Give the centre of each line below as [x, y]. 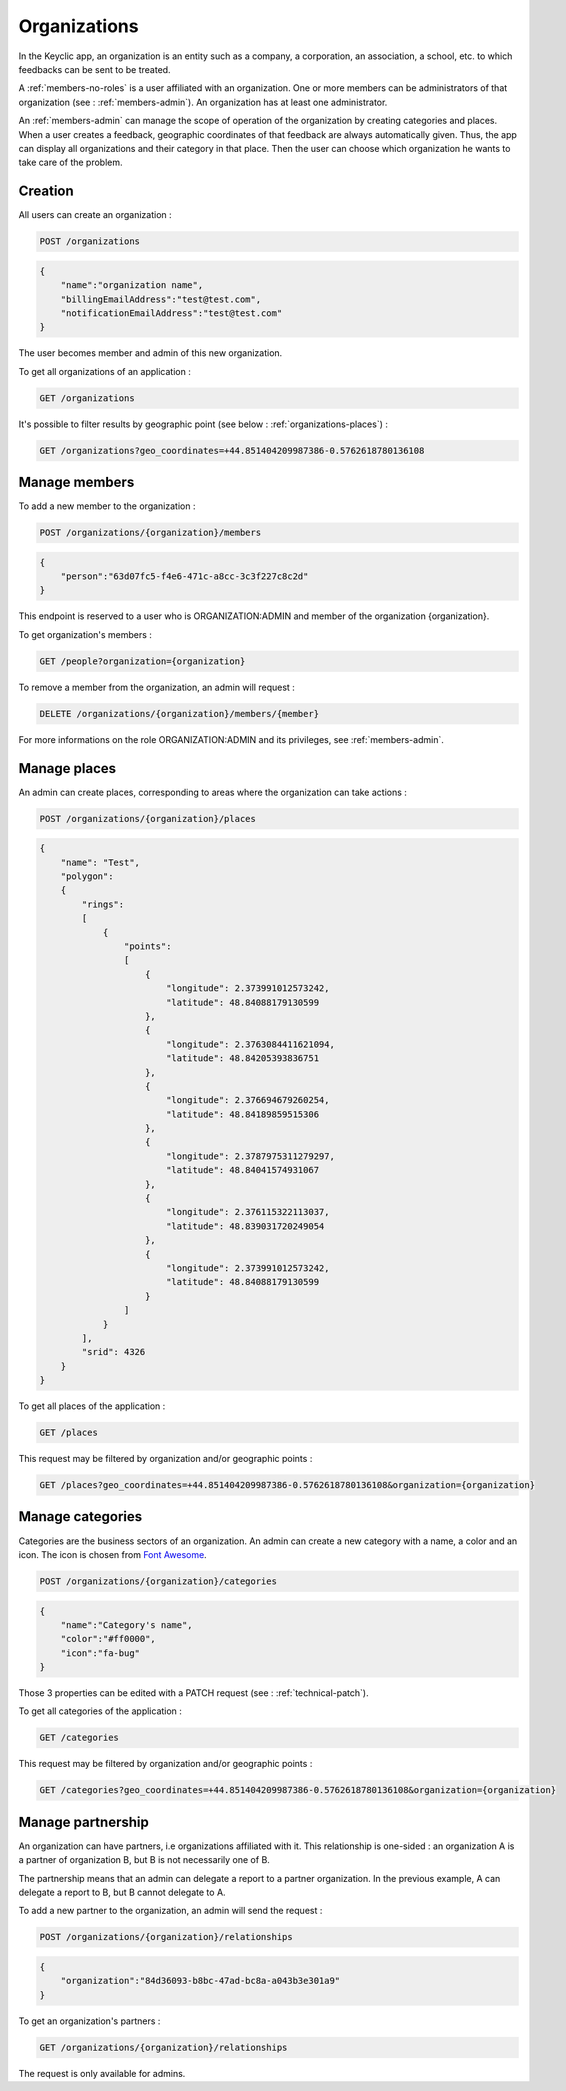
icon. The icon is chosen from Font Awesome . [112, 1554]
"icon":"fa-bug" [100, 1653]
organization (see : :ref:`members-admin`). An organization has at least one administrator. [203, 102]
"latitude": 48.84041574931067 [242, 1170]
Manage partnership [83, 1821]
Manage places [67, 768]
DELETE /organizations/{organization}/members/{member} [179, 713]
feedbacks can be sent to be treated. [94, 69]
